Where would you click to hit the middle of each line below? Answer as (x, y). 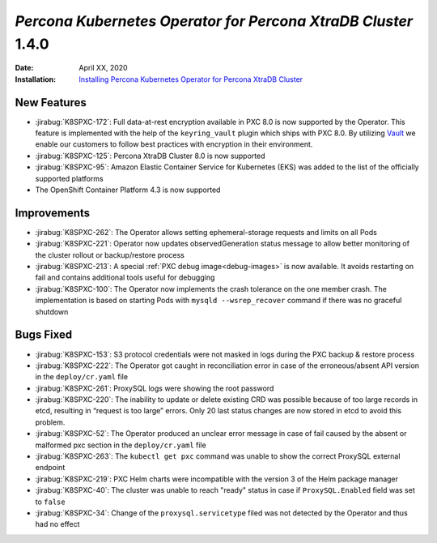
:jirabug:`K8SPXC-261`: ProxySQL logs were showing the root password (155, 388)
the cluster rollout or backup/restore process (110, 254)
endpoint (50, 468)
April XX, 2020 (104, 68)
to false (50, 502)
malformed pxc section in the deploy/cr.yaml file (121, 445)
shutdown (52, 311)
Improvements (53, 213)
